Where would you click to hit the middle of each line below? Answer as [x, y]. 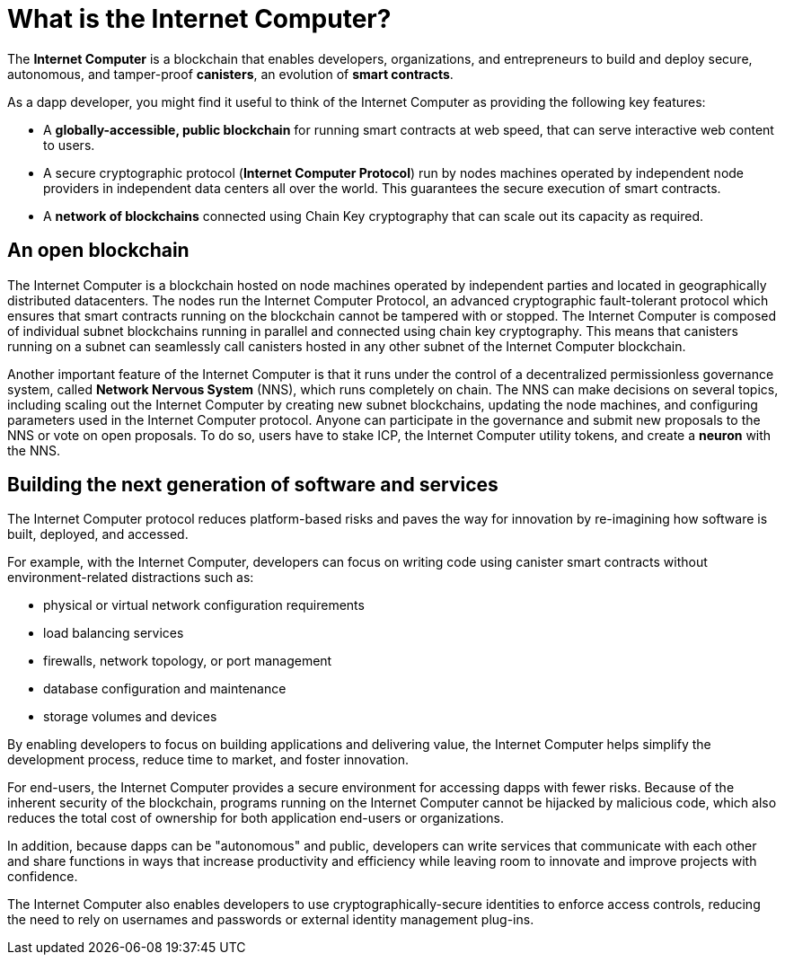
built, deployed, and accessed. [98, 534]
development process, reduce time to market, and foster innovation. [208, 760]
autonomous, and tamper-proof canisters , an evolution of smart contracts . [230, 74]
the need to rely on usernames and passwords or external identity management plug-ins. [271, 920]
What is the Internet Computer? [199, 19]
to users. [69, 145]
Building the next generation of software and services [253, 485]
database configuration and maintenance [165, 689]
